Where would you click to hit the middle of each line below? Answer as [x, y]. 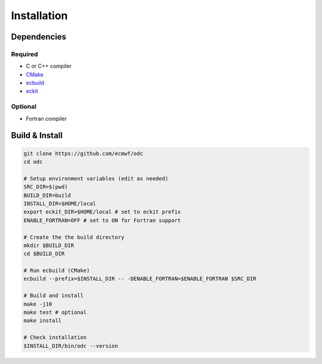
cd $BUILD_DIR [44, 254]
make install [43, 321]
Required [24, 54]
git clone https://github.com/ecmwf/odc [83, 153]
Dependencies [39, 37]
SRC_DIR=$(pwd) [46, 187]
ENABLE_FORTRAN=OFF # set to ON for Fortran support [102, 220]
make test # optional [55, 313]
